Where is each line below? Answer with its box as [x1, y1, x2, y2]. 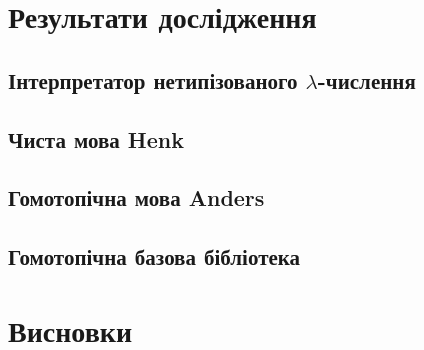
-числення [317, 64, 416, 95]
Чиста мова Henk [8, 123, 184, 154]
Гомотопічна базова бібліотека [8, 241, 301, 272]
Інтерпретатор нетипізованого [8, 64, 298, 95]
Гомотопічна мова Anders [8, 182, 265, 213]
